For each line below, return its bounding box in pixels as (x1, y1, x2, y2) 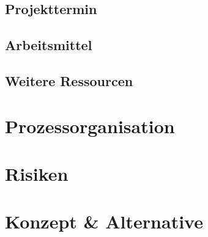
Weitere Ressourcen (5, 71, 133, 90)
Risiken (5, 161, 69, 186)
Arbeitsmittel (5, 35, 92, 54)
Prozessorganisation (5, 113, 175, 138)
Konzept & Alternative (5, 209, 203, 234)
